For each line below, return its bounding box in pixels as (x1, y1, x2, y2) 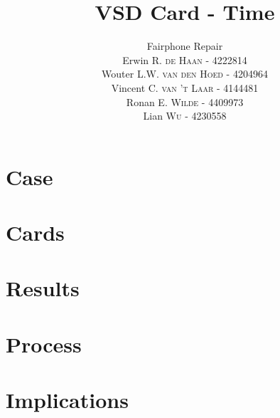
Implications (6, 385, 129, 414)
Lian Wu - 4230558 (143, 108, 227, 123)
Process (6, 329, 82, 358)
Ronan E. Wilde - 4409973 (126, 94, 244, 109)
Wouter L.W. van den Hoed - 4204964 (102, 66, 268, 81)
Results (6, 273, 80, 303)
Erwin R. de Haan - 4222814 (122, 52, 247, 67)
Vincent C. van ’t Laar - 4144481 (111, 80, 259, 95)
